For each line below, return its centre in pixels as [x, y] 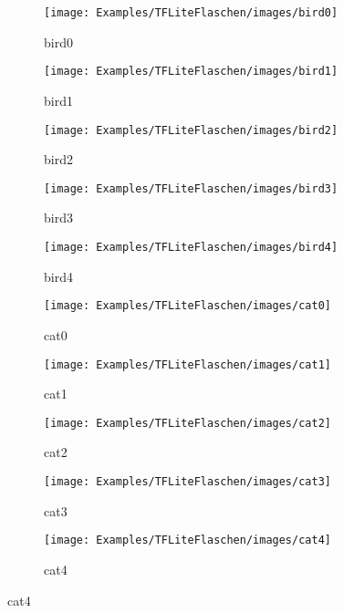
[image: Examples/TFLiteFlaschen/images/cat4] [187, 540]
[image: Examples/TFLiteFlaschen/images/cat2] [187, 423]
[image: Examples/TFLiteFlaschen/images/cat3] [187, 482]
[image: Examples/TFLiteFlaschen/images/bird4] [191, 247]
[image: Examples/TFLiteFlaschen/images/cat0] [187, 306]
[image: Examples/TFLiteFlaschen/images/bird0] [191, 13]
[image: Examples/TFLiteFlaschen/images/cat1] [187, 364]
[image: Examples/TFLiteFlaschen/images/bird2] [191, 130]
